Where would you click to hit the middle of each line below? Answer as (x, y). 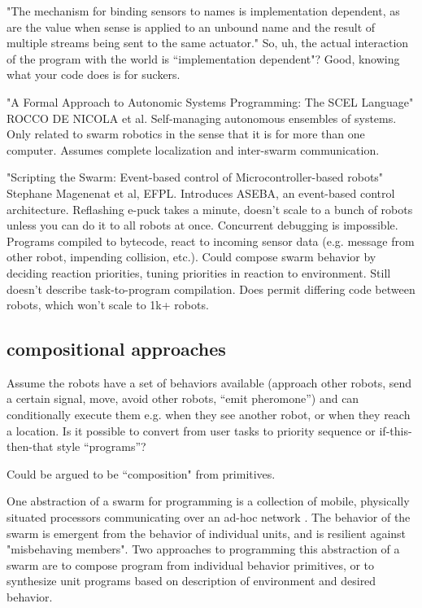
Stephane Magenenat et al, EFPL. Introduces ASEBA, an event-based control (201, 192)
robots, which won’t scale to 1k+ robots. (108, 305)
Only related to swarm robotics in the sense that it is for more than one (186, 134)
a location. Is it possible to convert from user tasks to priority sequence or (191, 430)
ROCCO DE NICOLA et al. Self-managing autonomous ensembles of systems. (202, 118)
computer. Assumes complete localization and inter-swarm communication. (193, 149)
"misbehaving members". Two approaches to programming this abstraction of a (203, 549)
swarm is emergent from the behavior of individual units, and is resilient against (207, 533)
